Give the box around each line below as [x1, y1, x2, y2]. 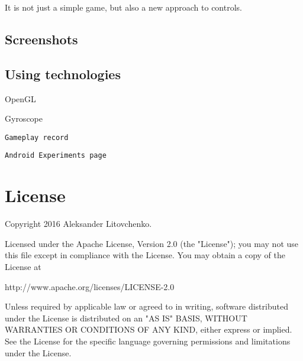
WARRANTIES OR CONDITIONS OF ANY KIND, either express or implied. [5, 323, 292, 336]
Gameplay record [5, 133, 69, 142]
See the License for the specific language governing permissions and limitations [5, 334, 291, 347]
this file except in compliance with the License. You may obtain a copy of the [5, 249, 285, 261]
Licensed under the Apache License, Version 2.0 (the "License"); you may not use [5, 237, 299, 249]
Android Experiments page [5, 151, 107, 160]
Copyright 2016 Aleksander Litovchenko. [5, 217, 152, 230]
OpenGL [5, 92, 36, 105]
